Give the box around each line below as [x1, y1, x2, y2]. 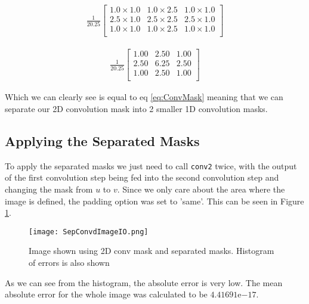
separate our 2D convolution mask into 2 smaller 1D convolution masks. [5, 102, 268, 114]
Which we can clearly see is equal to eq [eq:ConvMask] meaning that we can [5, 91, 283, 103]
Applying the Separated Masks [5, 131, 200, 150]
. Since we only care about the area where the [117, 182, 285, 195]
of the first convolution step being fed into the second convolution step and [5, 171, 279, 184]
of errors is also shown [29, 256, 110, 268]
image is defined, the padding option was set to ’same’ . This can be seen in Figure [5, 194, 304, 207]
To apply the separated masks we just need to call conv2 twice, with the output [5, 159, 297, 172]
